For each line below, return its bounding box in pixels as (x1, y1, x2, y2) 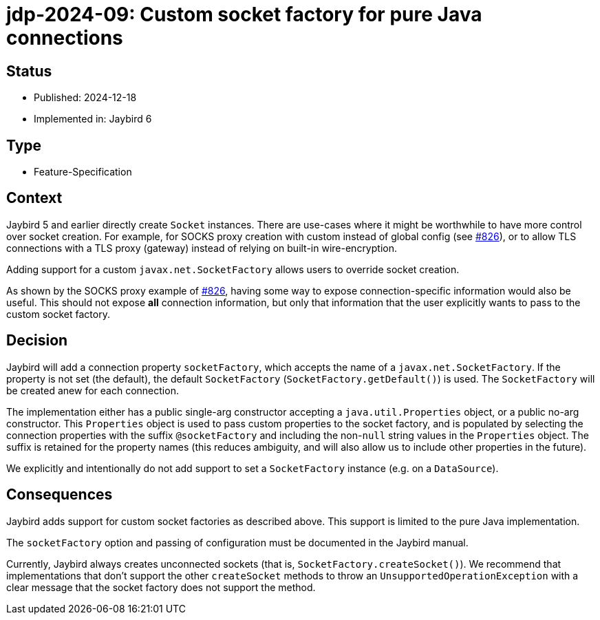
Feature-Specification (34, 166, 132, 178)
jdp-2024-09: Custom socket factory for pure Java (6, 3, 482, 26)
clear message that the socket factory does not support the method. (6, 581, 316, 593)
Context (6, 189, 63, 207)
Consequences (6, 486, 113, 504)
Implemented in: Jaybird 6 (34, 113, 152, 125)
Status (6, 62, 52, 80)
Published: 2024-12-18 (34, 92, 137, 104)
